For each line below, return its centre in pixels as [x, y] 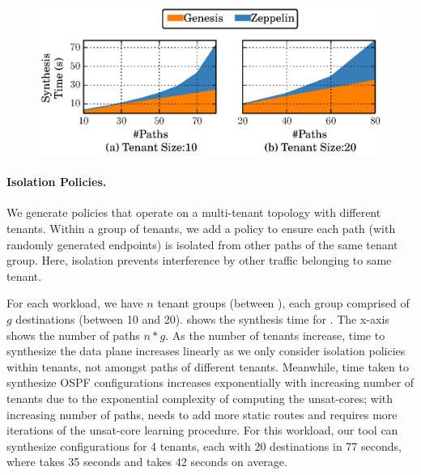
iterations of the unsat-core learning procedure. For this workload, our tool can [202, 430]
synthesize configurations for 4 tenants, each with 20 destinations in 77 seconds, [204, 445]
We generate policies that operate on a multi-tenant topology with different [194, 212]
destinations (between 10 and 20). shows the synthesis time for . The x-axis [202, 318]
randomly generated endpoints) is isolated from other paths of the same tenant [202, 244]
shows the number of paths [73, 335]
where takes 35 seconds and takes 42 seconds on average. [147, 462]
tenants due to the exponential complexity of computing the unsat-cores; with [200, 398]
